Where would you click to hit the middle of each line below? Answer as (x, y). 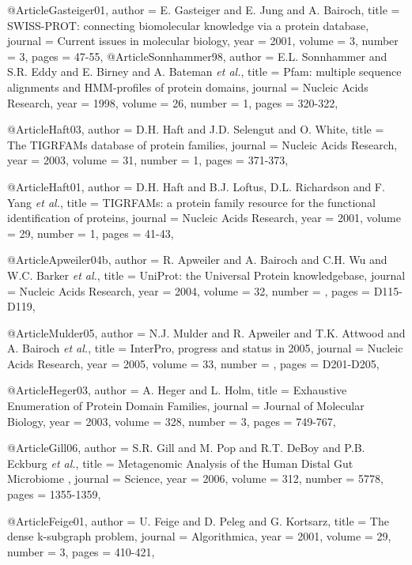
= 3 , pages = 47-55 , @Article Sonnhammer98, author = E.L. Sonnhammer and (197, 56)
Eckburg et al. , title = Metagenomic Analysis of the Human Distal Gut (180, 463)
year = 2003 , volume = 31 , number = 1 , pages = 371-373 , (148, 160)
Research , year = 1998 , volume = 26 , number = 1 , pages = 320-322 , (173, 102)
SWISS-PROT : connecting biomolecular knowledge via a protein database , (188, 25)
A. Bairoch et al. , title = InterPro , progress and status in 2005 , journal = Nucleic (205, 348)
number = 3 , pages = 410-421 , (81, 551)
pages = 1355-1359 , (54, 494)
